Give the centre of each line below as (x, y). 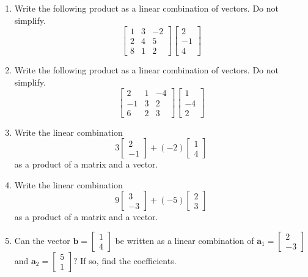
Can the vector (42, 240)
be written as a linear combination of (185, 240)
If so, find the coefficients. (128, 260)
